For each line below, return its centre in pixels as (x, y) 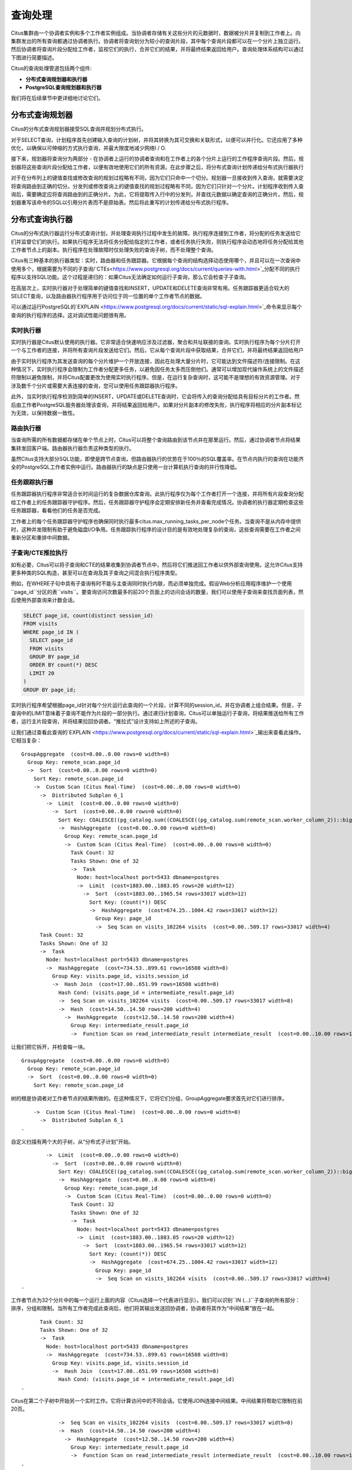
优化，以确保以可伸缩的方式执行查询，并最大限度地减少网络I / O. (89, 148)
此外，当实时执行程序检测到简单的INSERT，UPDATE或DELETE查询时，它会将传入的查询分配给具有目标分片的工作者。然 (155, 396)
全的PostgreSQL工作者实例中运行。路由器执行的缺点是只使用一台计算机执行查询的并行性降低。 (126, 467)
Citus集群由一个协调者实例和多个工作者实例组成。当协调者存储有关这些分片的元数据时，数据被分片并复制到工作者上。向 (156, 33)
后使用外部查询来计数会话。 (44, 600)
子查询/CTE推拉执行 (39, 553)
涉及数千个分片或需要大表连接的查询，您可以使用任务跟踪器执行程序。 (96, 386)
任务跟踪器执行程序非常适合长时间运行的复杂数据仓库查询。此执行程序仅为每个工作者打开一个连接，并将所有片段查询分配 (157, 494)
